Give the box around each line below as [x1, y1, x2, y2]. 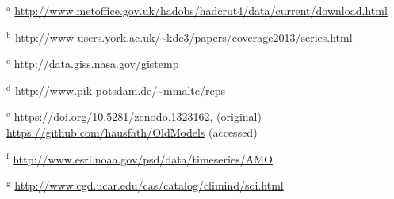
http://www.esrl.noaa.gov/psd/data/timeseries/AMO [13, 150, 273, 167]
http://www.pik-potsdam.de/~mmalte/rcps [14, 81, 225, 98]
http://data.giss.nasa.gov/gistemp [13, 55, 179, 72]
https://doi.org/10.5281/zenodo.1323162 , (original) [13, 108, 262, 125]
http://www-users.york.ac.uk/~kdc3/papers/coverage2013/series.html [14, 28, 353, 45]
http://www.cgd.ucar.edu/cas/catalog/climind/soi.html [14, 177, 284, 193]
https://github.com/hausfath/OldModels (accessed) [6, 123, 258, 140]
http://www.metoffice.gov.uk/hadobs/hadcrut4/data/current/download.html [14, 2, 388, 18]
